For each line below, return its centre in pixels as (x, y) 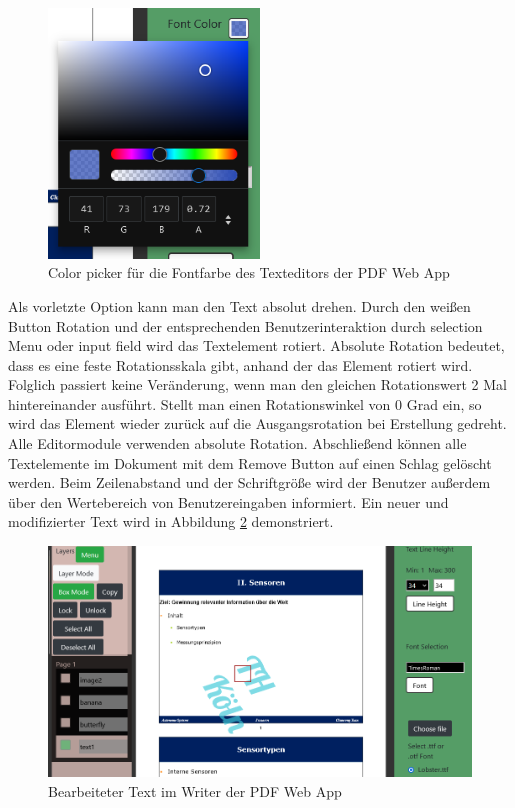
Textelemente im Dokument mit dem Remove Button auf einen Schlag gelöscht (250, 462)
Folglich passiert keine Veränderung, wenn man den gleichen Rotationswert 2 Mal (257, 384)
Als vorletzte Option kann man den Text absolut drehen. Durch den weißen (239, 305)
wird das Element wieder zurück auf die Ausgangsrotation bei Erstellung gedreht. (257, 423)
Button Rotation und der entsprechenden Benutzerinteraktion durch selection (245, 325)
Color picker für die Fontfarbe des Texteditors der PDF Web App (249, 272)
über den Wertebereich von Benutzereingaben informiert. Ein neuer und (228, 501)
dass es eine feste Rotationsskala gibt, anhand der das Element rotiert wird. (240, 364)
